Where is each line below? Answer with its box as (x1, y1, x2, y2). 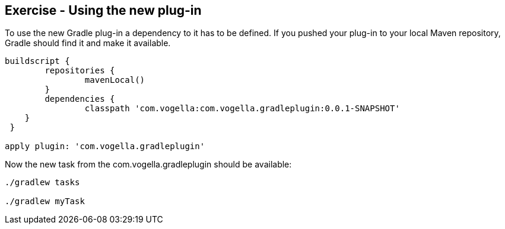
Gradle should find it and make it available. (5, 38, 171, 49)
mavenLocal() (84, 75, 145, 85)
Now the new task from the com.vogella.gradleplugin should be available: (5, 159, 292, 170)
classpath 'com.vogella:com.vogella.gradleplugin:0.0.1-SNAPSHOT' (84, 104, 400, 114)
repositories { (45, 66, 115, 76)
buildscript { (5, 56, 70, 66)
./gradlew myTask (5, 196, 85, 207)
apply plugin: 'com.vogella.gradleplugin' (5, 141, 205, 151)
